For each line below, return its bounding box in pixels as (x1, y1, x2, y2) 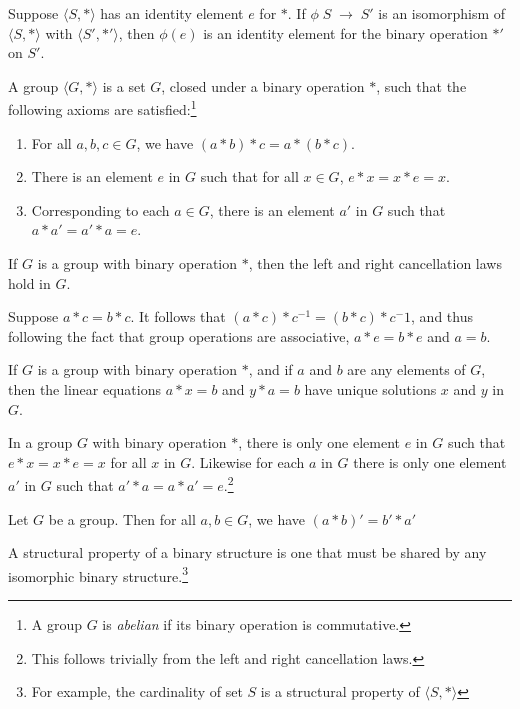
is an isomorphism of (378, 3, 506, 23)
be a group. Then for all (48, 508, 196, 529)
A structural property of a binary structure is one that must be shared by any (8, 542, 487, 563)
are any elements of (347, 359, 466, 380)
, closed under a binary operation (161, 75, 365, 96)
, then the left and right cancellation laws (248, 253, 502, 273)
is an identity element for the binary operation (203, 22, 488, 43)
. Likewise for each (191, 451, 305, 472)
